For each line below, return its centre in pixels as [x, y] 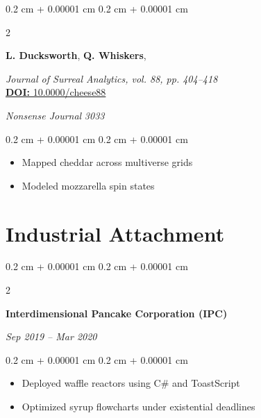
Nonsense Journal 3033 [55, 115]
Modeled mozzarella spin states [88, 185]
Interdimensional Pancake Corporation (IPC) [117, 313]
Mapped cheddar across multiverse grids [107, 162]
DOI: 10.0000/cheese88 [56, 92]
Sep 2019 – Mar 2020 [51, 336]
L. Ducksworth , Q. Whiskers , [76, 55]
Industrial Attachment [115, 233]
